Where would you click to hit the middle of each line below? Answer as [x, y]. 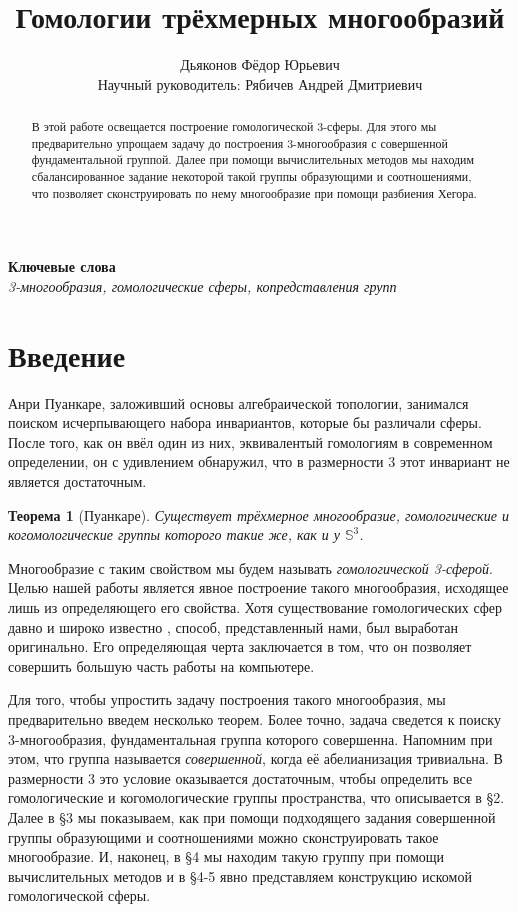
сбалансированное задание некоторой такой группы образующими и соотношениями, [251, 176]
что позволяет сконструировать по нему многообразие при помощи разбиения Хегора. [254, 192]
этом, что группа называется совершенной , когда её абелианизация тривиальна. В [255, 758]
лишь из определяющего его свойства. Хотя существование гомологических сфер [255, 607]
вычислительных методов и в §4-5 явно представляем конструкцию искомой [240, 875]
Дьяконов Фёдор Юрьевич [260, 64]
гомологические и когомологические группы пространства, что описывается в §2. [256, 797]
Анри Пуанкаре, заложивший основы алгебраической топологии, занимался [238, 402]
